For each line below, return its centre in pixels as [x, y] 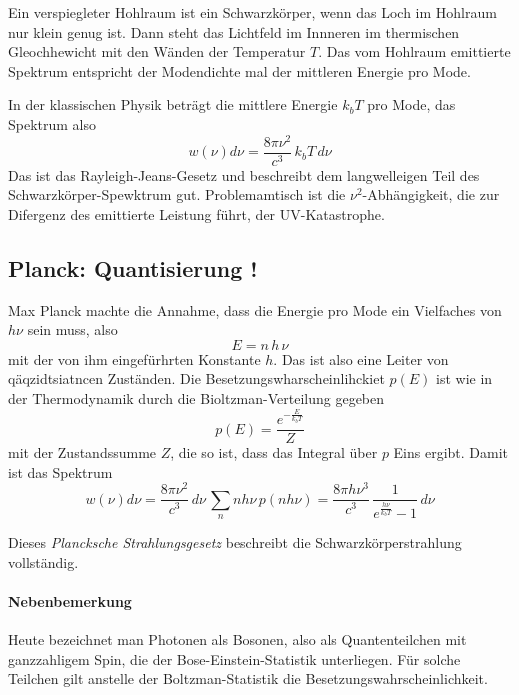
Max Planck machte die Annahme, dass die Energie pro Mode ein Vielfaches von [255, 309]
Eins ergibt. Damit [451, 452]
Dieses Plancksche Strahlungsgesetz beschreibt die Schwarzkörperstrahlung [235, 542]
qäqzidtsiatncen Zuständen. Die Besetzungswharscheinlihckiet [196, 378]
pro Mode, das [411, 104]
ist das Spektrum [60, 471]
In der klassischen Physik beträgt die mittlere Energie [173, 104]
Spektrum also [52, 123]
